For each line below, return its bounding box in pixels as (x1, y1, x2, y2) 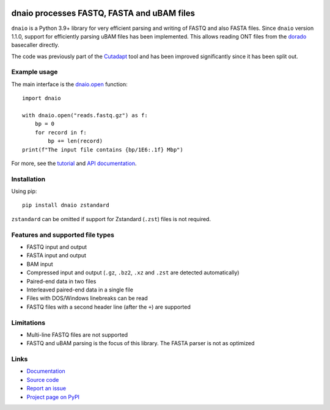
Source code (26, 376, 59, 383)
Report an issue (26, 385, 67, 392)
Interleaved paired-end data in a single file (26, 286, 134, 293)
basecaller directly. (11, 42, 59, 49)
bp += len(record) (48, 137, 103, 145)
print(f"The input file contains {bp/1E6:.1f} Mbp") (22, 146, 183, 153)
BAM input (26, 260, 53, 268)
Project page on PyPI (26, 393, 79, 400)
